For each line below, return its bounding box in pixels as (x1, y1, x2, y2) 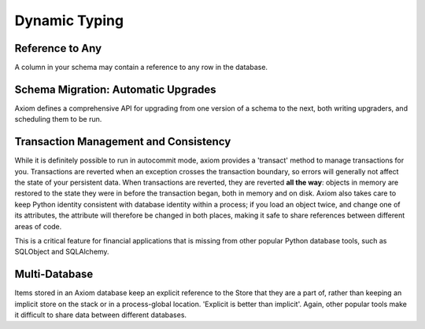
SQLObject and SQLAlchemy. (14, 247, 109, 257)
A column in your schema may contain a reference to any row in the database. (14, 63, 268, 72)
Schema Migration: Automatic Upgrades (14, 82, 216, 96)
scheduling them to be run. (14, 115, 102, 124)
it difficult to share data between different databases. (14, 310, 187, 320)
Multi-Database (14, 268, 94, 281)
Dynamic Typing (14, 12, 124, 29)
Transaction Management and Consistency (14, 135, 231, 148)
